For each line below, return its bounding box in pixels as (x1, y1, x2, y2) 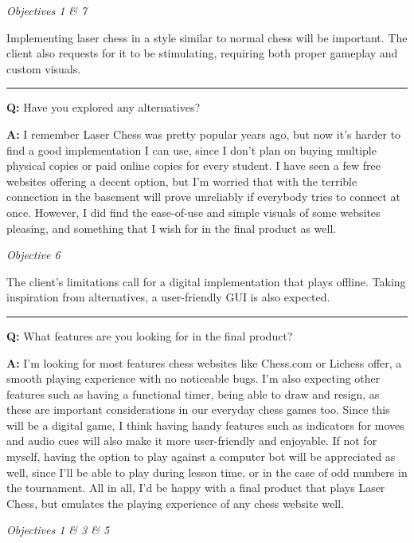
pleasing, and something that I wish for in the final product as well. (6, 219, 337, 236)
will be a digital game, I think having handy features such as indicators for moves (6, 416, 404, 433)
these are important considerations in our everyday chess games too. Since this (6, 401, 390, 418)
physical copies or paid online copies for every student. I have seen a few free (6, 157, 381, 174)
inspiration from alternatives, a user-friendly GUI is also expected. (6, 289, 330, 305)
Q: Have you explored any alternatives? (6, 99, 201, 116)
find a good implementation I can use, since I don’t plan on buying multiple (6, 141, 377, 158)
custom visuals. (6, 60, 81, 77)
